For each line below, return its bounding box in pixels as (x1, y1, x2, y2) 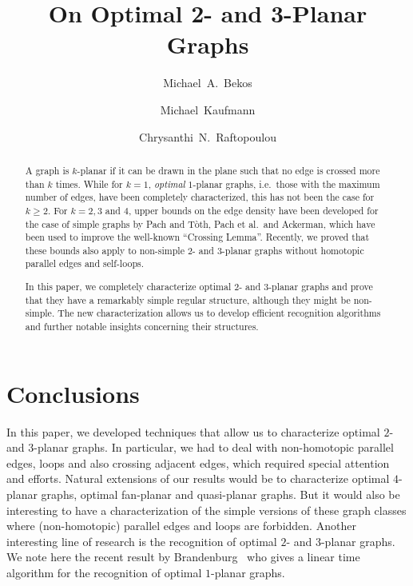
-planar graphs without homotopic (221, 243, 364, 257)
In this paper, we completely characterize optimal (25, 280, 232, 293)
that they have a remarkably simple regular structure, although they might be (25, 293, 351, 306)
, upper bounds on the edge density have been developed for (128, 203, 379, 217)
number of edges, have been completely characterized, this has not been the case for (25, 190, 375, 204)
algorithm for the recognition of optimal (6, 564, 202, 580)
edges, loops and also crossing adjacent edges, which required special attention (6, 454, 390, 471)
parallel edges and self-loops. (25, 257, 145, 270)
